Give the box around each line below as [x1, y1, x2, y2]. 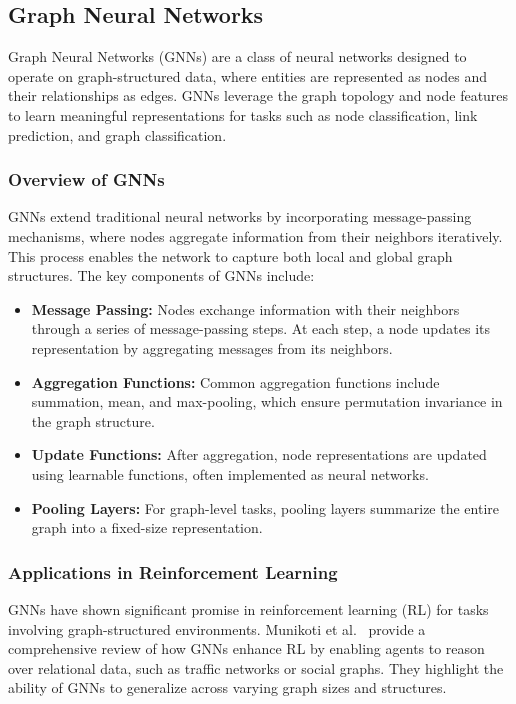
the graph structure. [31, 410, 155, 431]
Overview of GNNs [8, 167, 165, 192]
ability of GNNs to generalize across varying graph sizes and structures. [8, 677, 447, 698]
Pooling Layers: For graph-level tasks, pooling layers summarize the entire [31, 497, 500, 518]
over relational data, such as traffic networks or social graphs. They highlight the [8, 657, 504, 678]
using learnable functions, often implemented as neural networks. [31, 463, 429, 484]
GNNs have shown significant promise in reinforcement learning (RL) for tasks [8, 598, 489, 619]
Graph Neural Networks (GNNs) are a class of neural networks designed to [8, 46, 467, 67]
